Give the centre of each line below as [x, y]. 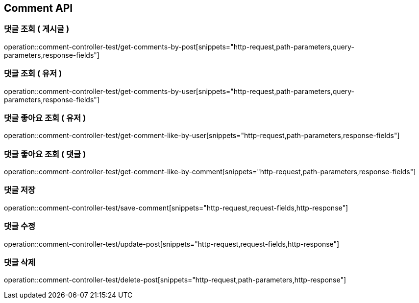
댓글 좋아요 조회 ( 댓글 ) [45, 154]
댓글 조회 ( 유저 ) [33, 74]
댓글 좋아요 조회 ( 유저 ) [45, 118]
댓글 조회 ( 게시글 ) [37, 29]
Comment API [38, 8]
